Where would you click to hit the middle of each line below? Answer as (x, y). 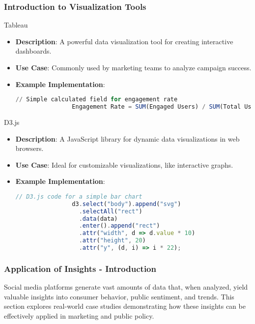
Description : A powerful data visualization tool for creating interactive (124, 41)
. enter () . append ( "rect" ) (119, 226)
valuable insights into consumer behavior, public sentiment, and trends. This (119, 296)
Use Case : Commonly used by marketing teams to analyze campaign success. (133, 67)
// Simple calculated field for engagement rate (97, 100)
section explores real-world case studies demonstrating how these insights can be (125, 306)
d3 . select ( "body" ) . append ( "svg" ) (127, 204)
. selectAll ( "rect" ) (111, 211)
